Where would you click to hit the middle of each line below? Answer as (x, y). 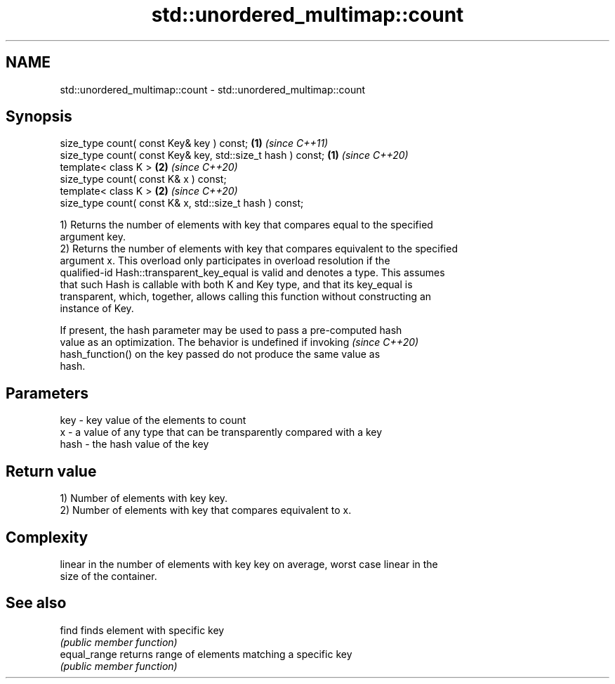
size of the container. (108, 576)
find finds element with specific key (142, 630)
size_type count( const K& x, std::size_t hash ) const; (182, 203)
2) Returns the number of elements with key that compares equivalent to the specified (259, 249)
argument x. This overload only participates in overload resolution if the (225, 261)
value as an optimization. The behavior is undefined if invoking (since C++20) (239, 342)
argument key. (93, 237)
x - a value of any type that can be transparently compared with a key (221, 432)
